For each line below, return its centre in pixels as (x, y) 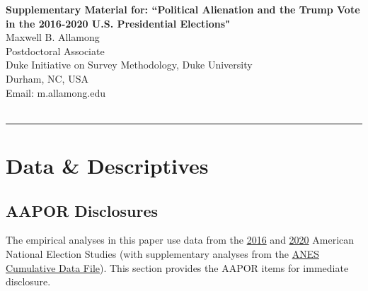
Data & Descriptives (107, 165)
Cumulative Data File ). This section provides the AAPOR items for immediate (177, 267)
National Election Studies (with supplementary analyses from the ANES (162, 253)
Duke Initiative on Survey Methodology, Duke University (129, 65)
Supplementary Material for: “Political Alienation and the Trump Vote (183, 9)
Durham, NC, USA (47, 78)
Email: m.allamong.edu (56, 92)
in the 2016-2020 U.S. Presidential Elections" (118, 23)
